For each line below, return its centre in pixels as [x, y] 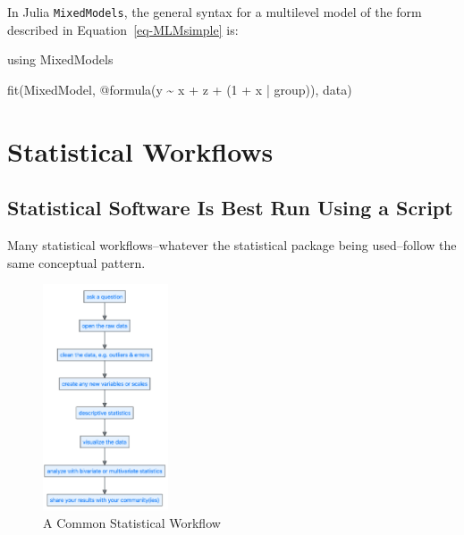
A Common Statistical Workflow [132, 523]
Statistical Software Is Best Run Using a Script [230, 208]
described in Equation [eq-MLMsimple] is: [123, 29]
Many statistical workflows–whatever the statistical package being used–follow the [232, 245]
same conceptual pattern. [76, 262]
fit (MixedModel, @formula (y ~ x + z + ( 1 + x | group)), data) [180, 89]
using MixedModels [60, 59]
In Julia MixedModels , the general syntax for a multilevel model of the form [215, 12]
